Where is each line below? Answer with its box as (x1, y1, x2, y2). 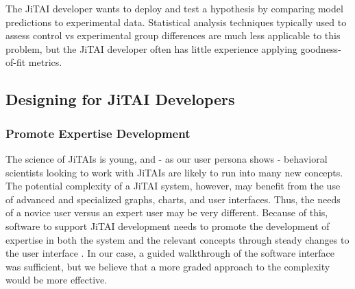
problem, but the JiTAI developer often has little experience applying (5, 41, 297, 56)
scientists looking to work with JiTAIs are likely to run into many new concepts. (5, 165, 343, 179)
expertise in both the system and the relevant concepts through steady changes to (5, 232, 350, 246)
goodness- (300, 41, 341, 56)
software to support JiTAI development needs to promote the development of (5, 218, 330, 233)
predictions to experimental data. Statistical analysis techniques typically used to (5, 14, 347, 29)
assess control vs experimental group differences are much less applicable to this (5, 28, 341, 43)
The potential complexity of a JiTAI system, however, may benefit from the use (5, 178, 341, 193)
